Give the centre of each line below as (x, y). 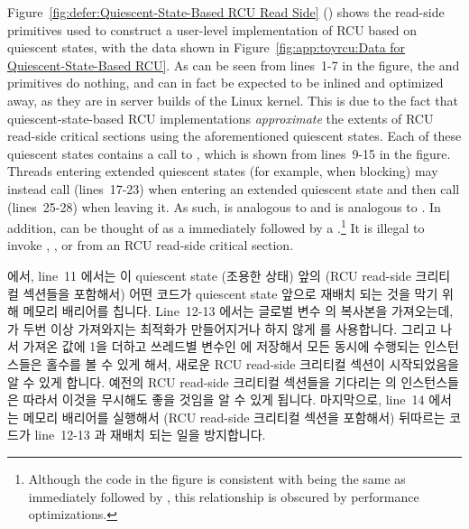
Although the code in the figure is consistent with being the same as (217, 478)
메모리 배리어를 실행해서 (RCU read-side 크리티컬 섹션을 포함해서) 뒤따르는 (234, 417)
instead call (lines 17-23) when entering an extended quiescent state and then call (234, 188)
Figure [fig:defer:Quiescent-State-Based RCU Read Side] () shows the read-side (226, 12)
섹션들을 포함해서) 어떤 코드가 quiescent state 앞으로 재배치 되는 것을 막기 (230, 293)
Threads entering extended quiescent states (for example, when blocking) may (223, 171)
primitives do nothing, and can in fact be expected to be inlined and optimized (225, 83)
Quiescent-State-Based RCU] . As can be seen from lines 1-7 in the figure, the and (234, 65)
